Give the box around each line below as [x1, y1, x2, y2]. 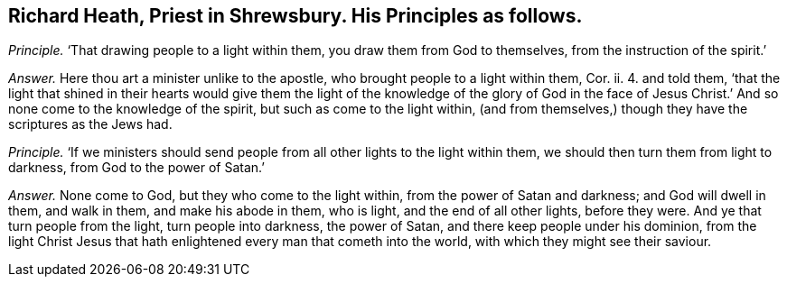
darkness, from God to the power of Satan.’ [8, 160, 266, 176]
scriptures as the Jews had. [8, 116, 173, 133]
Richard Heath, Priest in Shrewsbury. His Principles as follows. [8, 5, 583, 27]
